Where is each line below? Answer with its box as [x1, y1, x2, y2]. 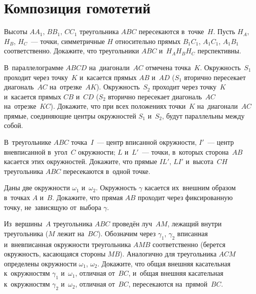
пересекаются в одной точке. [63, 166, 150, 176]
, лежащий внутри [167, 218, 222, 229]
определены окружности [4, 258, 77, 268]
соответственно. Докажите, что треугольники [4, 45, 139, 56]
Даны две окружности [4, 182, 70, 193]
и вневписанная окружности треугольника [4, 239, 131, 249]
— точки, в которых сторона [142, 146, 229, 157]
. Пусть [213, 26, 235, 37]
